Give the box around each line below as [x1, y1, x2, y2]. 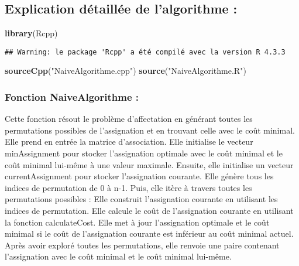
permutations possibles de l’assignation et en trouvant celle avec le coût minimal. [5, 124, 295, 136]
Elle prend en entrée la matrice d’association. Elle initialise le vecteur [5, 135, 253, 148]
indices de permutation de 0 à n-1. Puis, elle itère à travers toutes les [5, 181, 252, 193]
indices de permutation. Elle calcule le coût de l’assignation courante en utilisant [5, 204, 294, 217]
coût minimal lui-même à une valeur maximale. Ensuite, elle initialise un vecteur [5, 158, 294, 170]
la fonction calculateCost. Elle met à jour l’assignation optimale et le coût [5, 216, 270, 228]
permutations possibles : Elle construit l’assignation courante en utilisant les [5, 193, 278, 205]
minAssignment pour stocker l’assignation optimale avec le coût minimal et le [5, 147, 283, 159]
